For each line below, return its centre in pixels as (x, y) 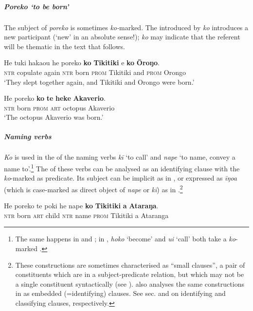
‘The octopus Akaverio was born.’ (54, 117)
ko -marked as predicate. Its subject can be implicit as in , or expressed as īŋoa (120, 178)
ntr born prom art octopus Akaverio (59, 107)
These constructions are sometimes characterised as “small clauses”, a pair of (130, 265)
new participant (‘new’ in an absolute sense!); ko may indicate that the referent (122, 37)
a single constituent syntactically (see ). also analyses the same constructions (130, 284)
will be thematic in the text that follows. (64, 46)
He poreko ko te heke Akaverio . (55, 98)
